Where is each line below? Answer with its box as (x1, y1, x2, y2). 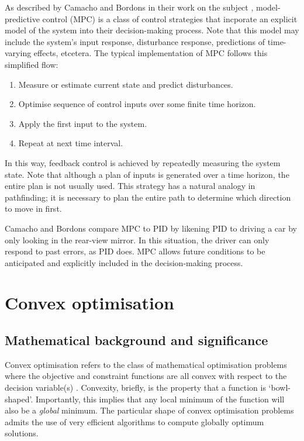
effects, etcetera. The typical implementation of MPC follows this (33, 47, 268, 59)
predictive (5, 12, 40, 25)
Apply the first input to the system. (18, 117, 147, 129)
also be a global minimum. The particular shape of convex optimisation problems (5, 404, 294, 416)
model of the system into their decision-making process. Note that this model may (5, 24, 299, 36)
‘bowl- (268, 381, 291, 394)
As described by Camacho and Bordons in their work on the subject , (5, 1, 254, 13)
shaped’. (5, 392, 33, 405)
